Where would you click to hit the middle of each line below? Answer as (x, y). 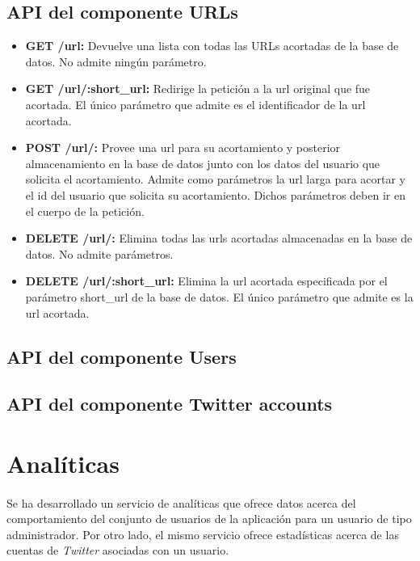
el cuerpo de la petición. (85, 211)
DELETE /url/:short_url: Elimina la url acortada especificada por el (206, 281)
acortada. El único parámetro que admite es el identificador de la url (195, 104)
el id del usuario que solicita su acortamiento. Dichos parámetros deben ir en (215, 194)
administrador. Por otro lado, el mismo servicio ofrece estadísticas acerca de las (203, 534)
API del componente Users (122, 356)
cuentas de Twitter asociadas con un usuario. (118, 550)
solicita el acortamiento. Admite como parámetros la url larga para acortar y (216, 179)
